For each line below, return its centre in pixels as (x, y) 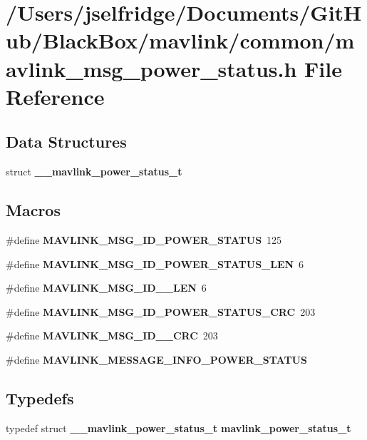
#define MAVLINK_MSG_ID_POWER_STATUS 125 (144, 239)
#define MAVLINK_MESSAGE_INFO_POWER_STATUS (156, 359)
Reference (55, 96)
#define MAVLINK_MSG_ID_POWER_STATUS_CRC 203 (161, 311)
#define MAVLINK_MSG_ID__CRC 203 (112, 336)
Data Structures (66, 142)
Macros (33, 210)
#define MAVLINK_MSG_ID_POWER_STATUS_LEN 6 (155, 264)
